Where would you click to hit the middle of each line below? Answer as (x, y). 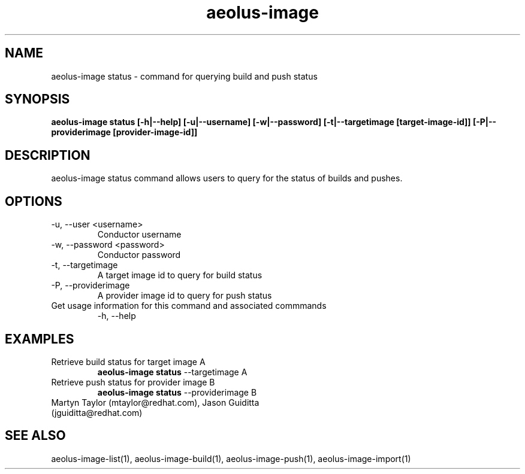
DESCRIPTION (48, 155)
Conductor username (139, 235)
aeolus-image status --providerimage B (177, 392)
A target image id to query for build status (180, 275)
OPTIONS (34, 201)
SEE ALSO (35, 436)
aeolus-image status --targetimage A (172, 372)
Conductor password (139, 255)
